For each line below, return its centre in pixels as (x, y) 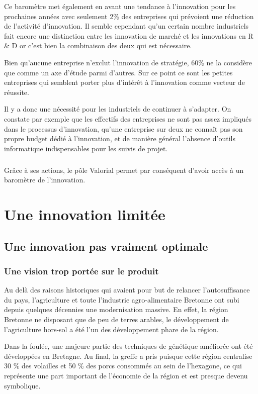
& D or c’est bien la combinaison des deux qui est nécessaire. (98, 45)
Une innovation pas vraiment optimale (106, 246)
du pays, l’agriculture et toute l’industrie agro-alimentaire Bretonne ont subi (122, 299)
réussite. (17, 92)
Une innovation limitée (85, 214)
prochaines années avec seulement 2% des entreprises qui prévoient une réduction (129, 16)
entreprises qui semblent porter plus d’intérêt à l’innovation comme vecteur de (124, 82)
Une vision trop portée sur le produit (81, 271)
